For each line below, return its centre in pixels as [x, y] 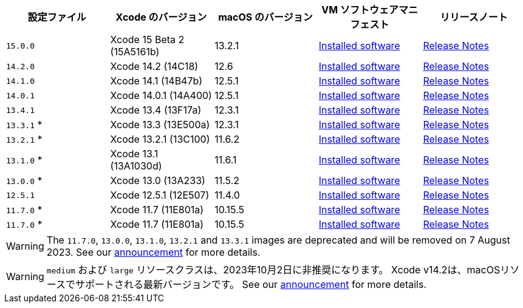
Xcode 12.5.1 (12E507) [160, 195]
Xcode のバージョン [161, 17]
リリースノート [474, 17]
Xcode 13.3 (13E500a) [160, 125]
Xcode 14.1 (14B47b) [156, 81]
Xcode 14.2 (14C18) [154, 66]
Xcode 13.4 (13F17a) [156, 110]
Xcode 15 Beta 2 [147, 39]
